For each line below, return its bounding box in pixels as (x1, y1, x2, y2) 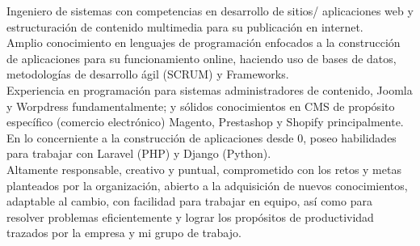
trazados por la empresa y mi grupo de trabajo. (6, 224, 241, 241)
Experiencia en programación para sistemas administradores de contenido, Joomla (6, 81, 413, 98)
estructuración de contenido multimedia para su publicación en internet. (6, 18, 363, 35)
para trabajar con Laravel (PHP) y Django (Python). (6, 145, 271, 162)
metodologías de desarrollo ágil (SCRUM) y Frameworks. (6, 66, 289, 83)
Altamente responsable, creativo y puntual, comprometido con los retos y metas (6, 160, 401, 177)
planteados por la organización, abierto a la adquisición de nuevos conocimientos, (6, 176, 408, 193)
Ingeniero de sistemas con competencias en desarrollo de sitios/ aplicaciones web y (6, 2, 414, 19)
